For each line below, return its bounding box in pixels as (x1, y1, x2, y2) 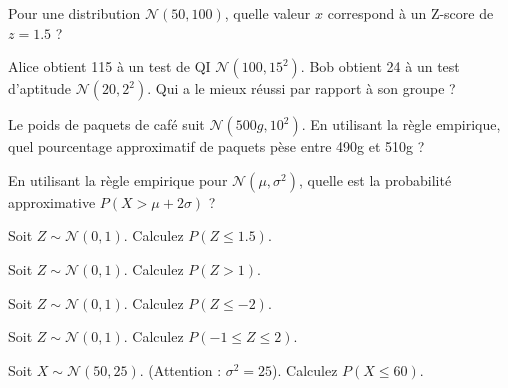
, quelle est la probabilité (298, 169, 452, 190)
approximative (8, 191, 96, 212)
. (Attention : (139, 359, 222, 380)
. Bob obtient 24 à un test (300, 56, 460, 77)
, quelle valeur (224, 3, 311, 23)
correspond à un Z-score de (327, 3, 494, 23)
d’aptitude (8, 78, 72, 99)
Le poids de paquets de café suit (8, 114, 205, 135)
